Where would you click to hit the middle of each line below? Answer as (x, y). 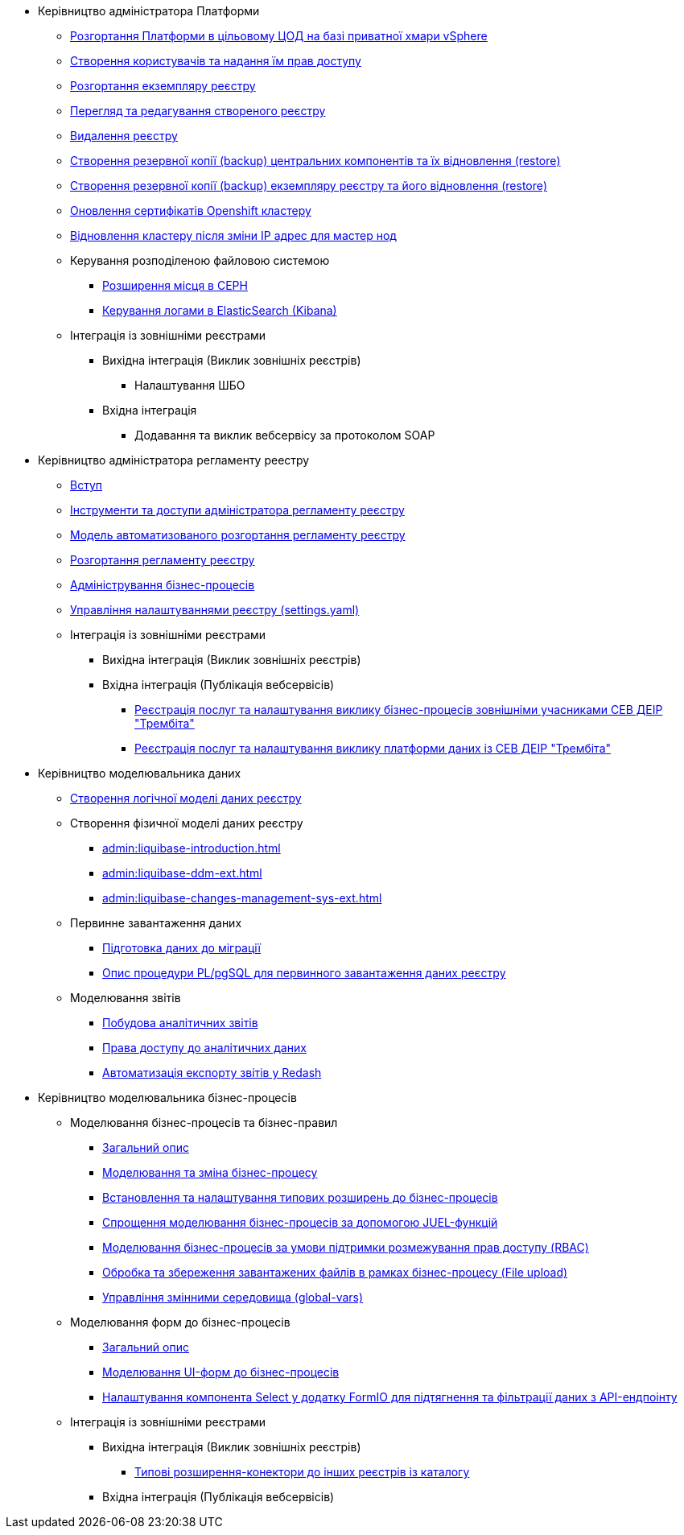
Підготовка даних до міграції (181, 948)
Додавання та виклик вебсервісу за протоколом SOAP (285, 435)
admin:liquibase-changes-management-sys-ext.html (242, 898)
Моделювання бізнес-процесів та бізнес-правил (204, 1122)
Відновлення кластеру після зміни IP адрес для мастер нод (233, 235)
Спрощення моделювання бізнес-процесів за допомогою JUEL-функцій (300, 1222)
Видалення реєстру (124, 136)
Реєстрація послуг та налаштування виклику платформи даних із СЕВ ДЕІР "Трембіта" (373, 748)
